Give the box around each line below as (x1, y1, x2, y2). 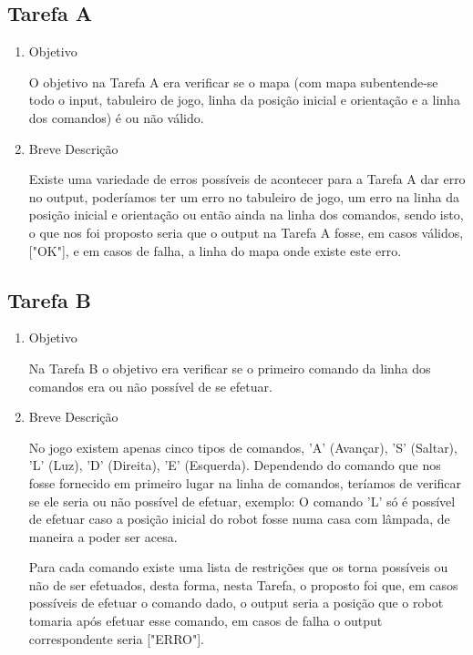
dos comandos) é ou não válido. (28, 107, 204, 127)
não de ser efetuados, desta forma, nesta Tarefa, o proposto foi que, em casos (28, 575, 458, 594)
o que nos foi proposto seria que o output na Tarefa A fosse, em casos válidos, (28, 222, 464, 241)
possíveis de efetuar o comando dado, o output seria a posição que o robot (28, 593, 444, 612)
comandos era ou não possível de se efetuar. (28, 376, 272, 395)
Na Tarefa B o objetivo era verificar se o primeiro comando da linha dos (28, 358, 431, 377)
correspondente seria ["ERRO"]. (28, 629, 204, 648)
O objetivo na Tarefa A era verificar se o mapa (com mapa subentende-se (28, 72, 438, 91)
